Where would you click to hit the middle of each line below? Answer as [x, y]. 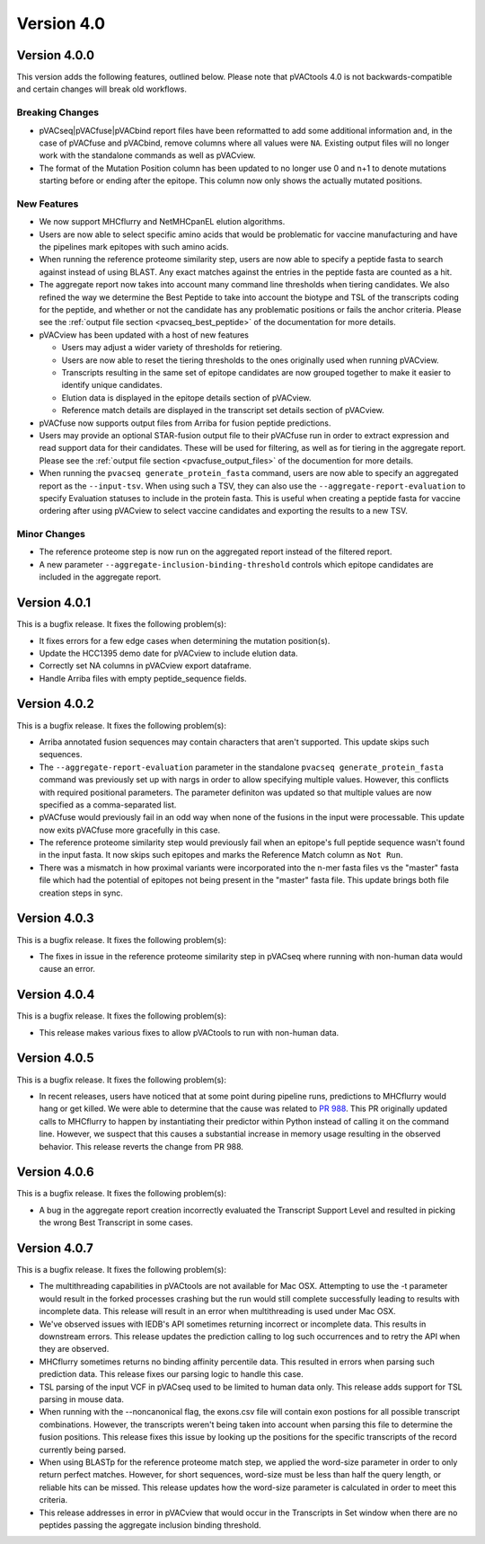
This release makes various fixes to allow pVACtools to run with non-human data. [189, 1032]
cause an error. [67, 969]
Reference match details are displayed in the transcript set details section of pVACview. [223, 410]
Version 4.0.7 [55, 1248]
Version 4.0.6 [55, 1172]
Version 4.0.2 [55, 704]
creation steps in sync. [81, 893]
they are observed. [74, 1349]
